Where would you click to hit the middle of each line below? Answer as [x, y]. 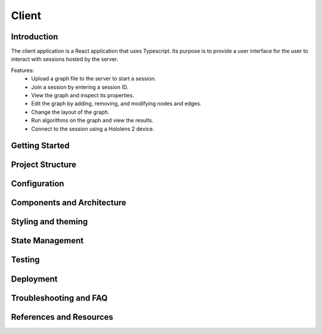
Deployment [34, 279]
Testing [25, 260]
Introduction [35, 37]
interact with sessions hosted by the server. [65, 59]
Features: [23, 70]
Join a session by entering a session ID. [80, 87]
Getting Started [40, 146]
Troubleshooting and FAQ [59, 298]
